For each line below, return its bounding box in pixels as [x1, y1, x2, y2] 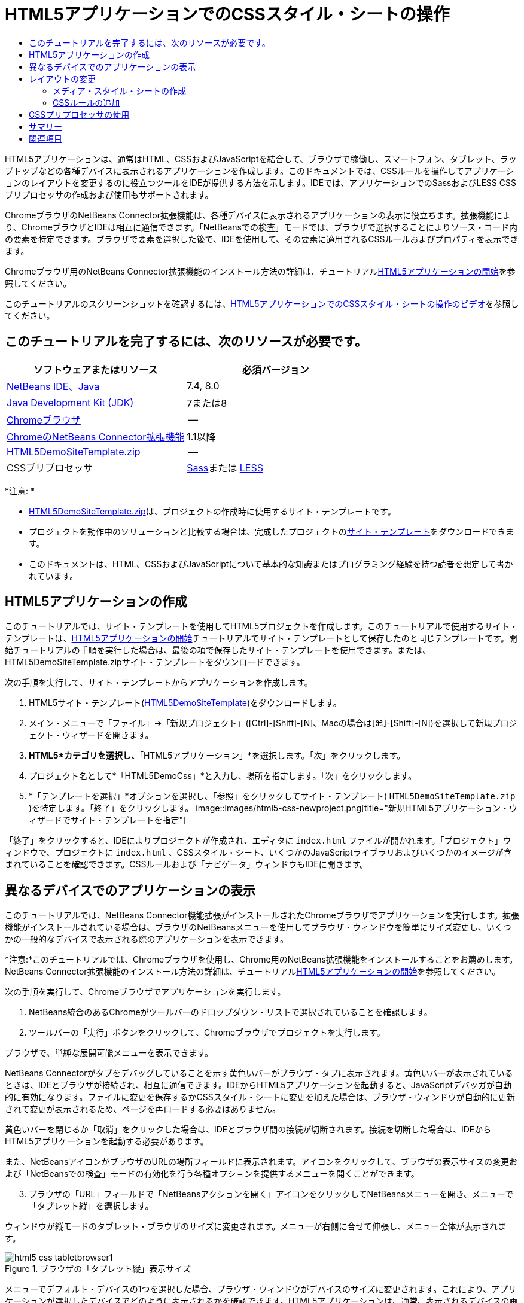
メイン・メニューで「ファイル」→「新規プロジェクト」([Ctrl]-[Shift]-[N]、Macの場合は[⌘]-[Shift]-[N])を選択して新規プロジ [29, 718, 517, 729]
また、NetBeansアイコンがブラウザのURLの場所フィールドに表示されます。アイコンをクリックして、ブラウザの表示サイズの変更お [5, 1156, 517, 1167]
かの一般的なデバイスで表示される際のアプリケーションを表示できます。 [5, 934, 288, 945]
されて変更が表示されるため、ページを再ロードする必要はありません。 [5, 1104, 281, 1115]
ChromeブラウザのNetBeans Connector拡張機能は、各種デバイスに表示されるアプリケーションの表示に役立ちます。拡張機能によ [5, 209, 511, 220]
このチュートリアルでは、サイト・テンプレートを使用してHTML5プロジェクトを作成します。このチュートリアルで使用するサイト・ [5, 621, 518, 632]
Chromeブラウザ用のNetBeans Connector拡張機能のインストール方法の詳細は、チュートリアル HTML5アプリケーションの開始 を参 [5, 266, 516, 276]
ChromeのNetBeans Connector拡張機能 [7, 430, 185, 443]
